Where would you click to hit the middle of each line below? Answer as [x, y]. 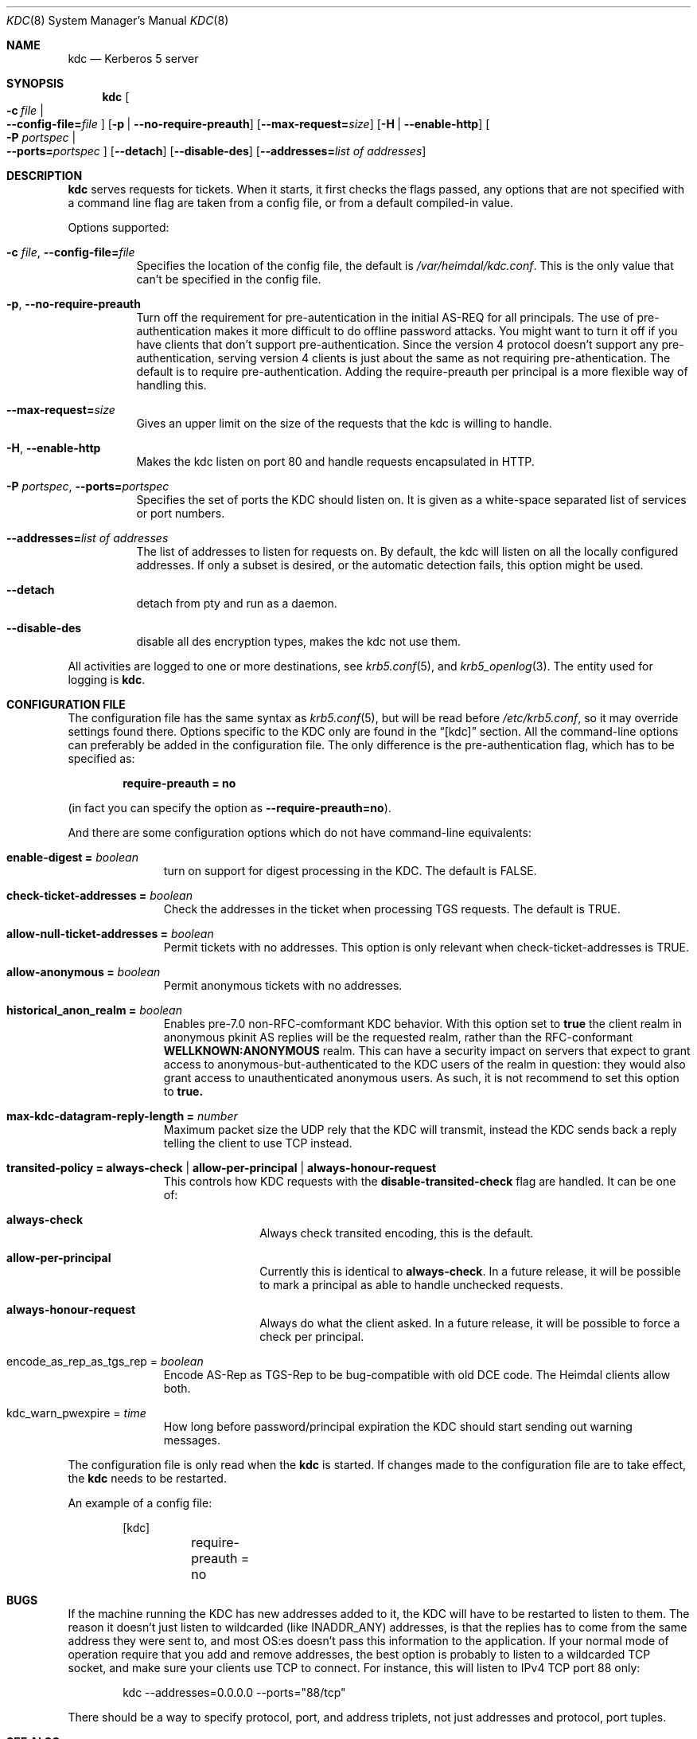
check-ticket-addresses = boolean [99, 895]
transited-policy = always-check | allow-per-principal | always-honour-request [222, 1168]
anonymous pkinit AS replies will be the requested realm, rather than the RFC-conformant [398, 1037]
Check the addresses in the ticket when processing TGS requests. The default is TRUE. [392, 909]
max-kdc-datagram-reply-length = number [122, 1116]
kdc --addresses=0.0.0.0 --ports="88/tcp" [234, 1692]
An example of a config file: [140, 1503]
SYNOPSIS [35, 83]
